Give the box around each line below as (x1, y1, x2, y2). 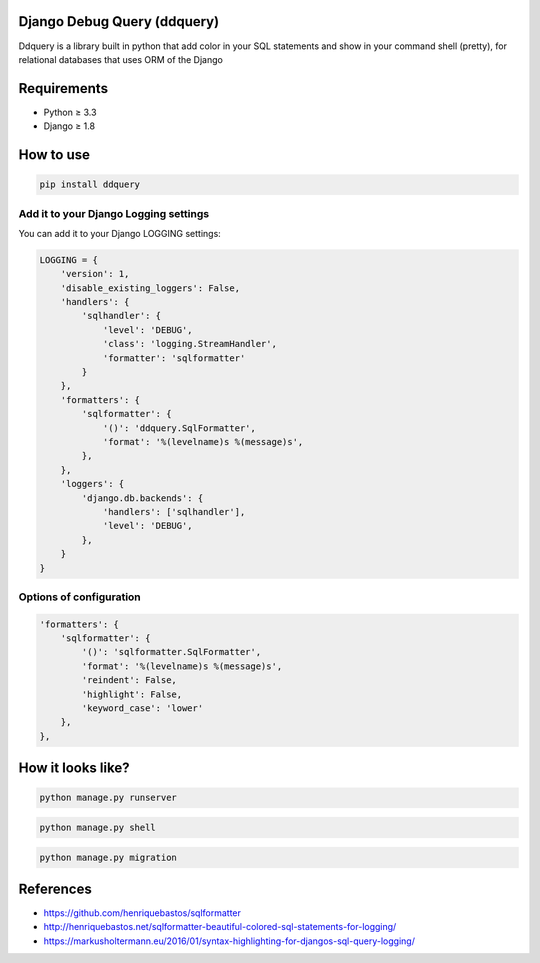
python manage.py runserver (39, 792, 177, 804)
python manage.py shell (39, 821, 157, 833)
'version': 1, (60, 268, 130, 280)
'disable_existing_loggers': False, (60, 282, 240, 294)
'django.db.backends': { (81, 492, 204, 504)
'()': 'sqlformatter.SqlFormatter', (81, 646, 262, 658)
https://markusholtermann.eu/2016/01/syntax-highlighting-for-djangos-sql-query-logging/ (43, 935, 415, 947)
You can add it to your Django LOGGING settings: (18, 227, 222, 239)
